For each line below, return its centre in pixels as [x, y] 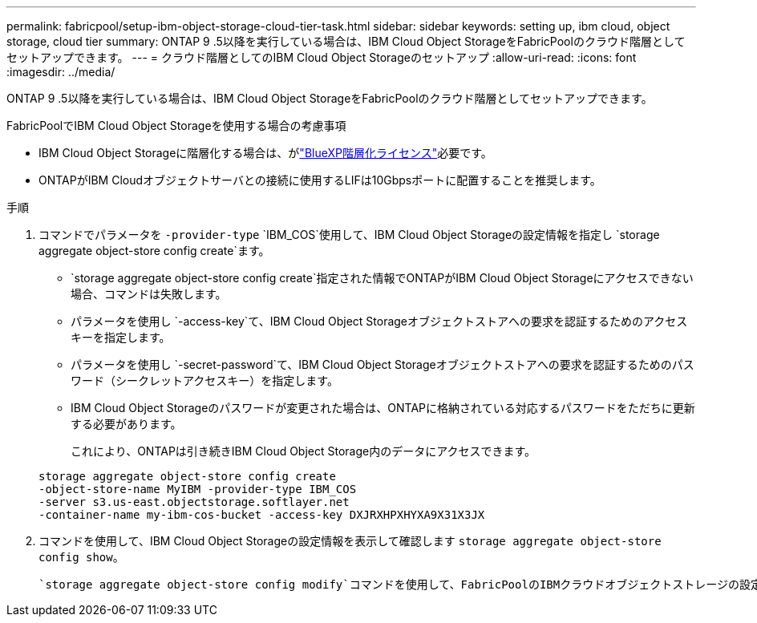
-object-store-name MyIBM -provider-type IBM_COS [198, 489]
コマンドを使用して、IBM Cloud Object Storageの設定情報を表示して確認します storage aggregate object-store [350, 541]
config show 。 [81, 557]
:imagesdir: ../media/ [61, 72]
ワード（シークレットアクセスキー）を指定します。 [204, 380]
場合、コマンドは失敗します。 [149, 294]
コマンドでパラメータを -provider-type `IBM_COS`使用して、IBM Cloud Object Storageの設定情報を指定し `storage [349, 235]
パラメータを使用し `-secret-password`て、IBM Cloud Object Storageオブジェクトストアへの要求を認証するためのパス [383, 364]
